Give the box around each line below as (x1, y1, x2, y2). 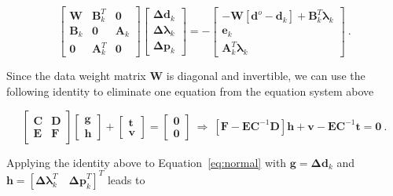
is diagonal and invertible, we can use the (166, 67, 365, 84)
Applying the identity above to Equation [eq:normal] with (6, 154, 287, 170)
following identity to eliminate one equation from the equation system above (6, 83, 374, 100)
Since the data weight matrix (6, 67, 146, 84)
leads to (107, 171, 145, 187)
